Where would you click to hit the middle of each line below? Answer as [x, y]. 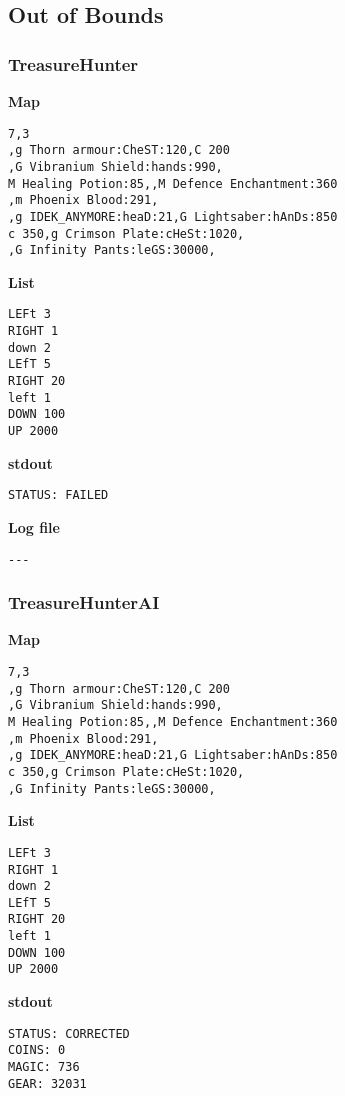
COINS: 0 [37, 1050]
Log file [34, 526]
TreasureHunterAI [84, 602]
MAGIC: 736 [44, 1067]
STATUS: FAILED [58, 495]
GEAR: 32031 [47, 1083]
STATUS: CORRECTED [69, 1033]
